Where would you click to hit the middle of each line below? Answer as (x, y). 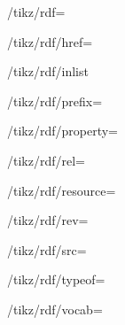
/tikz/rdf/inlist (48, 71)
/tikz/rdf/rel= (46, 160)
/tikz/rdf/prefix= (55, 101)
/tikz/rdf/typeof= (56, 279)
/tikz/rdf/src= (47, 249)
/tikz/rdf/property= (62, 131)
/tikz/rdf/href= (50, 41)
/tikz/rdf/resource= (62, 190)
